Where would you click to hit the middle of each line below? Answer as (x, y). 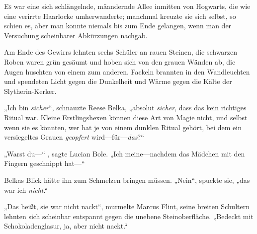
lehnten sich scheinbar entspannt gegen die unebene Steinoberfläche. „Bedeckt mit (129, 216)
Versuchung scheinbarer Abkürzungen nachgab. (76, 35)
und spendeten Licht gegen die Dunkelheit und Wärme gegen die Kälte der (118, 81)
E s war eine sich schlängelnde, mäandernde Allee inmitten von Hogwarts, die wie (127, 6)
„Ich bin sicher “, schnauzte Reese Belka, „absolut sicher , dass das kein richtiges (125, 108)
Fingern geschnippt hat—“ (44, 163)
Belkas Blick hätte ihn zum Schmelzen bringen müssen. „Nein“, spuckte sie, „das (127, 180)
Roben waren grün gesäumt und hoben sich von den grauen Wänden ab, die (120, 61)
